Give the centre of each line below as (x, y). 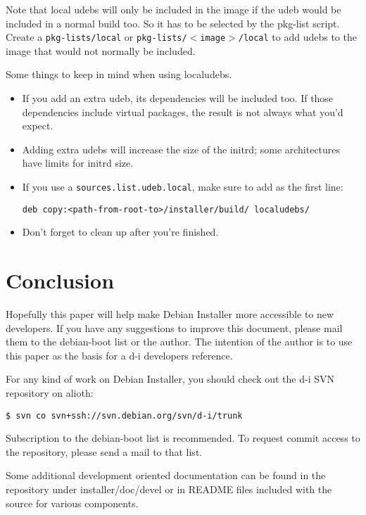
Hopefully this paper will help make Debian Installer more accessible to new (170, 314)
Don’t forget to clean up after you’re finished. (120, 232)
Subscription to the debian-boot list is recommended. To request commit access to (183, 438)
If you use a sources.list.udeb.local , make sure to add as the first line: (183, 186)
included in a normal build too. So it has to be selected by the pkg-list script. (173, 23)
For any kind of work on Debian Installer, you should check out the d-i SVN (170, 379)
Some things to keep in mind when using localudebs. (119, 74)
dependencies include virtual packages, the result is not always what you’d (183, 112)
